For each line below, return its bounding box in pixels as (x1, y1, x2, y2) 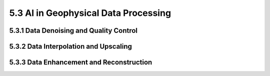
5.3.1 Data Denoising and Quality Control (9, 26, 137, 35)
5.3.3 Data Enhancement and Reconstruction (9, 58, 152, 67)
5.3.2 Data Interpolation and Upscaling (9, 42, 132, 51)
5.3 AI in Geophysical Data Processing (9, 7, 171, 18)
